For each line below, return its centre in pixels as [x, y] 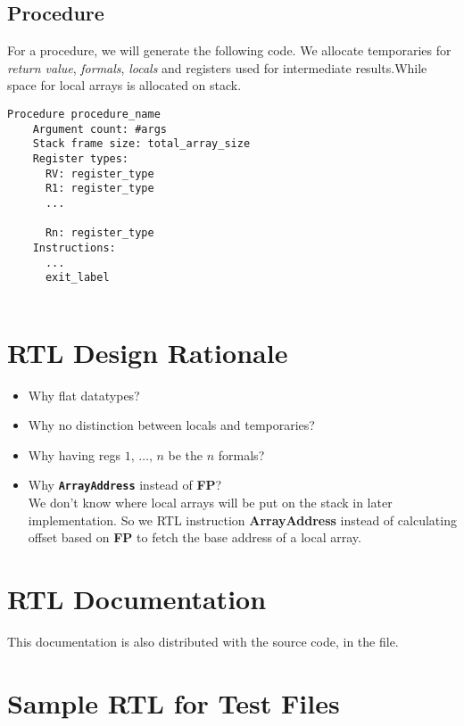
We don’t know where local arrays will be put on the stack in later [210, 503]
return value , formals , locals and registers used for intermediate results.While [217, 67]
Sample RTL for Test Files [174, 702]
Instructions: [74, 247]
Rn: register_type [99, 233]
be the [186, 454]
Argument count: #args [99, 129]
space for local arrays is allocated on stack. [124, 85]
